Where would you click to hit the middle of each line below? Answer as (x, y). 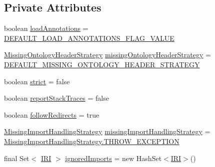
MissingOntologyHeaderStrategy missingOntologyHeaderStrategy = (107, 55)
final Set (17, 158)
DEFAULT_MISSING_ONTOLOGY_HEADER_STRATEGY (102, 64)
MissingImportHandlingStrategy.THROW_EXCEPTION (92, 141)
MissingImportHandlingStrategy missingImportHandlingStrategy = (107, 131)
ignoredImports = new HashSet (113, 158)
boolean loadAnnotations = (46, 28)
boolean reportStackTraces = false (56, 98)
